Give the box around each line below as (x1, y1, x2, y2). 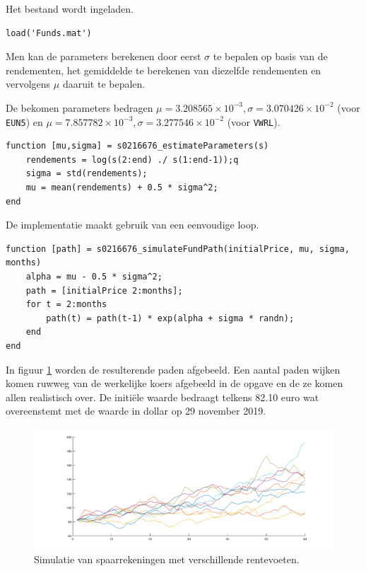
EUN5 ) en (6, 114, 43, 129)
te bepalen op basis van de (213, 49, 328, 64)
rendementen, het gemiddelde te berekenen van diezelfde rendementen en (6, 62, 321, 77)
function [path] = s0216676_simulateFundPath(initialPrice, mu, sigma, (6, 243, 350, 254)
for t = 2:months (25, 299, 107, 310)
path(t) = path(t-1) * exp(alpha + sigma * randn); (46, 313, 295, 323)
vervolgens (6, 76, 51, 91)
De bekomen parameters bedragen (6, 100, 153, 115)
